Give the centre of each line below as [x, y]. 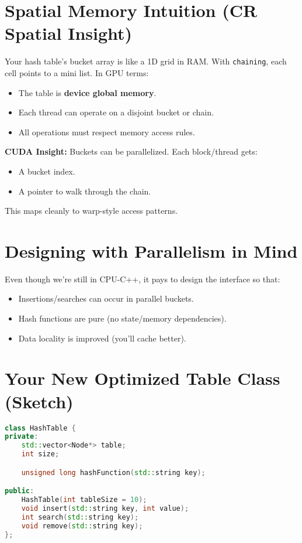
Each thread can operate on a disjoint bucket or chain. [116, 112]
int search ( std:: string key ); [80, 517]
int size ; [40, 454]
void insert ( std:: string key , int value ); [105, 508]
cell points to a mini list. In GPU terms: [77, 72]
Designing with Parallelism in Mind [151, 250]
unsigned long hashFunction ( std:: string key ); [113, 472]
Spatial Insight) [69, 33]
